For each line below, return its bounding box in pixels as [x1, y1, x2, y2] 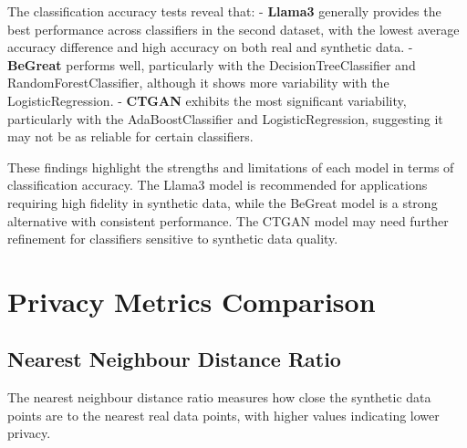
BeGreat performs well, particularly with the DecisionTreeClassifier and [7, 55, 416, 74]
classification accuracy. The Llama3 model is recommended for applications [7, 175, 428, 194]
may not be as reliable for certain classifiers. [7, 127, 254, 146]
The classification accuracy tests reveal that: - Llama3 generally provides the [7, 2, 441, 20]
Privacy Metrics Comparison [7, 282, 376, 319]
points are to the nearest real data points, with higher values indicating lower [7, 405, 440, 424]
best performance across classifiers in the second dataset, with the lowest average [7, 19, 460, 38]
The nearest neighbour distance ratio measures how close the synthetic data [7, 388, 431, 407]
